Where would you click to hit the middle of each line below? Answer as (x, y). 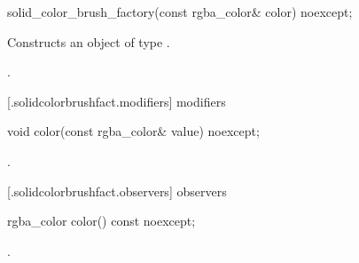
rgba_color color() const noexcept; (101, 221)
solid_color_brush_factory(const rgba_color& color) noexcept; (180, 12)
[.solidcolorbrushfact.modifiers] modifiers (117, 101)
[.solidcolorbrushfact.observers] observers (117, 191)
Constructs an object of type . (89, 41)
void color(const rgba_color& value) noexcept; (133, 131)
